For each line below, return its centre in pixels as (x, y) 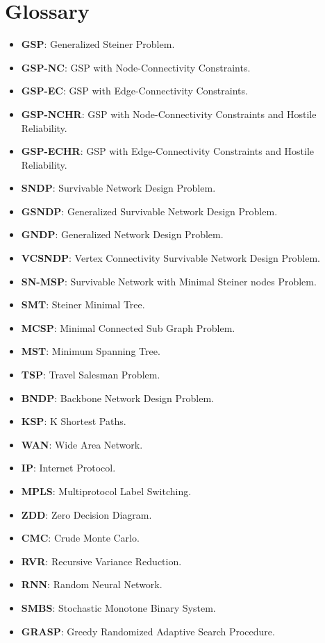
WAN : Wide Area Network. (82, 444)
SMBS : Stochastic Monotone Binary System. (118, 607)
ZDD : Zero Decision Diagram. (86, 514)
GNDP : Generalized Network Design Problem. (122, 234)
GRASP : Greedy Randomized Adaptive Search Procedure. (148, 631)
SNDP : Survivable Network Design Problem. (118, 188)
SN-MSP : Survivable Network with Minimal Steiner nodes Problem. (169, 281)
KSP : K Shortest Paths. (74, 421)
